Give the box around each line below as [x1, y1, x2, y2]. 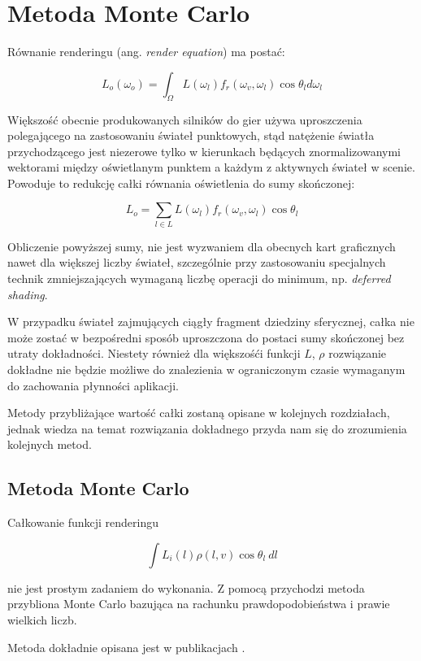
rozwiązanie [328, 345, 387, 362]
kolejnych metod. [7, 436, 92, 453]
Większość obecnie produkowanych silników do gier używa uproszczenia [7, 111, 362, 128]
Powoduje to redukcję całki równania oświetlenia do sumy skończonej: [7, 174, 355, 191]
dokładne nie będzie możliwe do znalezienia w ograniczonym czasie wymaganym [7, 360, 406, 377]
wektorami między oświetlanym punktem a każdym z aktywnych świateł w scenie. [7, 159, 415, 176]
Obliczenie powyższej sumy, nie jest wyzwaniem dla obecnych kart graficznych [7, 237, 396, 254]
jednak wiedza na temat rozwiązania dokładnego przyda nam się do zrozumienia [7, 420, 407, 437]
